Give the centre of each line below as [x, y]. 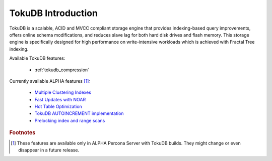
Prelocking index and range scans [70, 120]
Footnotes [22, 133]
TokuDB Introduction [54, 13]
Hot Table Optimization [58, 107]
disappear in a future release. [49, 150]
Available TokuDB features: [37, 58]
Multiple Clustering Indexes [63, 92]
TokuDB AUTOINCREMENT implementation [79, 113]
